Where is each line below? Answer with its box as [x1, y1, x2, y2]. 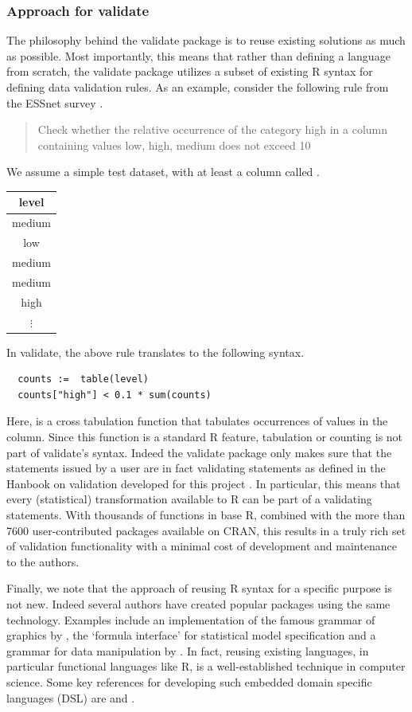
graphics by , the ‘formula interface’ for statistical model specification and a [6, 627, 376, 644]
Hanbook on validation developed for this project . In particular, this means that [6, 475, 401, 491]
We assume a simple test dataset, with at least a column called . [6, 163, 320, 180]
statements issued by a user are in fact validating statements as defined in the [6, 460, 386, 476]
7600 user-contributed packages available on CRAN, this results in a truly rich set [6, 522, 406, 538]
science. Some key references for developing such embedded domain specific [6, 673, 372, 690]
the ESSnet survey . [6, 94, 103, 111]
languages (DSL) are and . [6, 689, 135, 706]
